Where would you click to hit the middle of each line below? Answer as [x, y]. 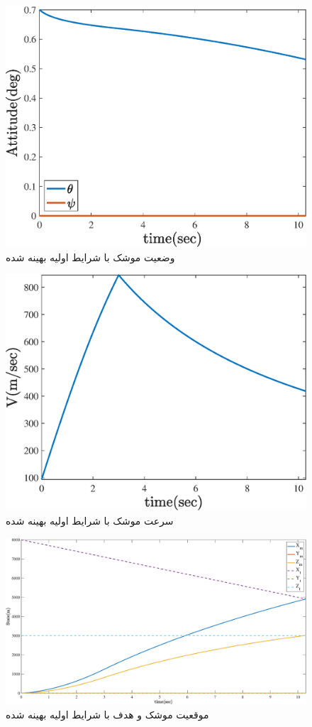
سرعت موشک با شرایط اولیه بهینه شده [90, 520]
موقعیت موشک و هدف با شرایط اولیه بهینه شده [107, 714]
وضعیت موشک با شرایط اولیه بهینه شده [90, 257]
